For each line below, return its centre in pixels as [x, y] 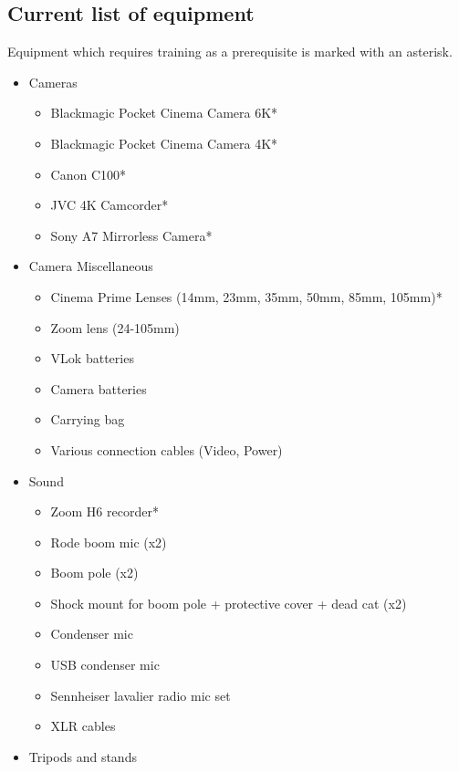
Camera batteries [99, 388]
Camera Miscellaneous [91, 266]
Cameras [53, 82]
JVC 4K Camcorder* [110, 205]
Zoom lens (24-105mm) [115, 327]
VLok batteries [92, 358]
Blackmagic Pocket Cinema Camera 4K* [164, 143]
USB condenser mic [105, 665]
